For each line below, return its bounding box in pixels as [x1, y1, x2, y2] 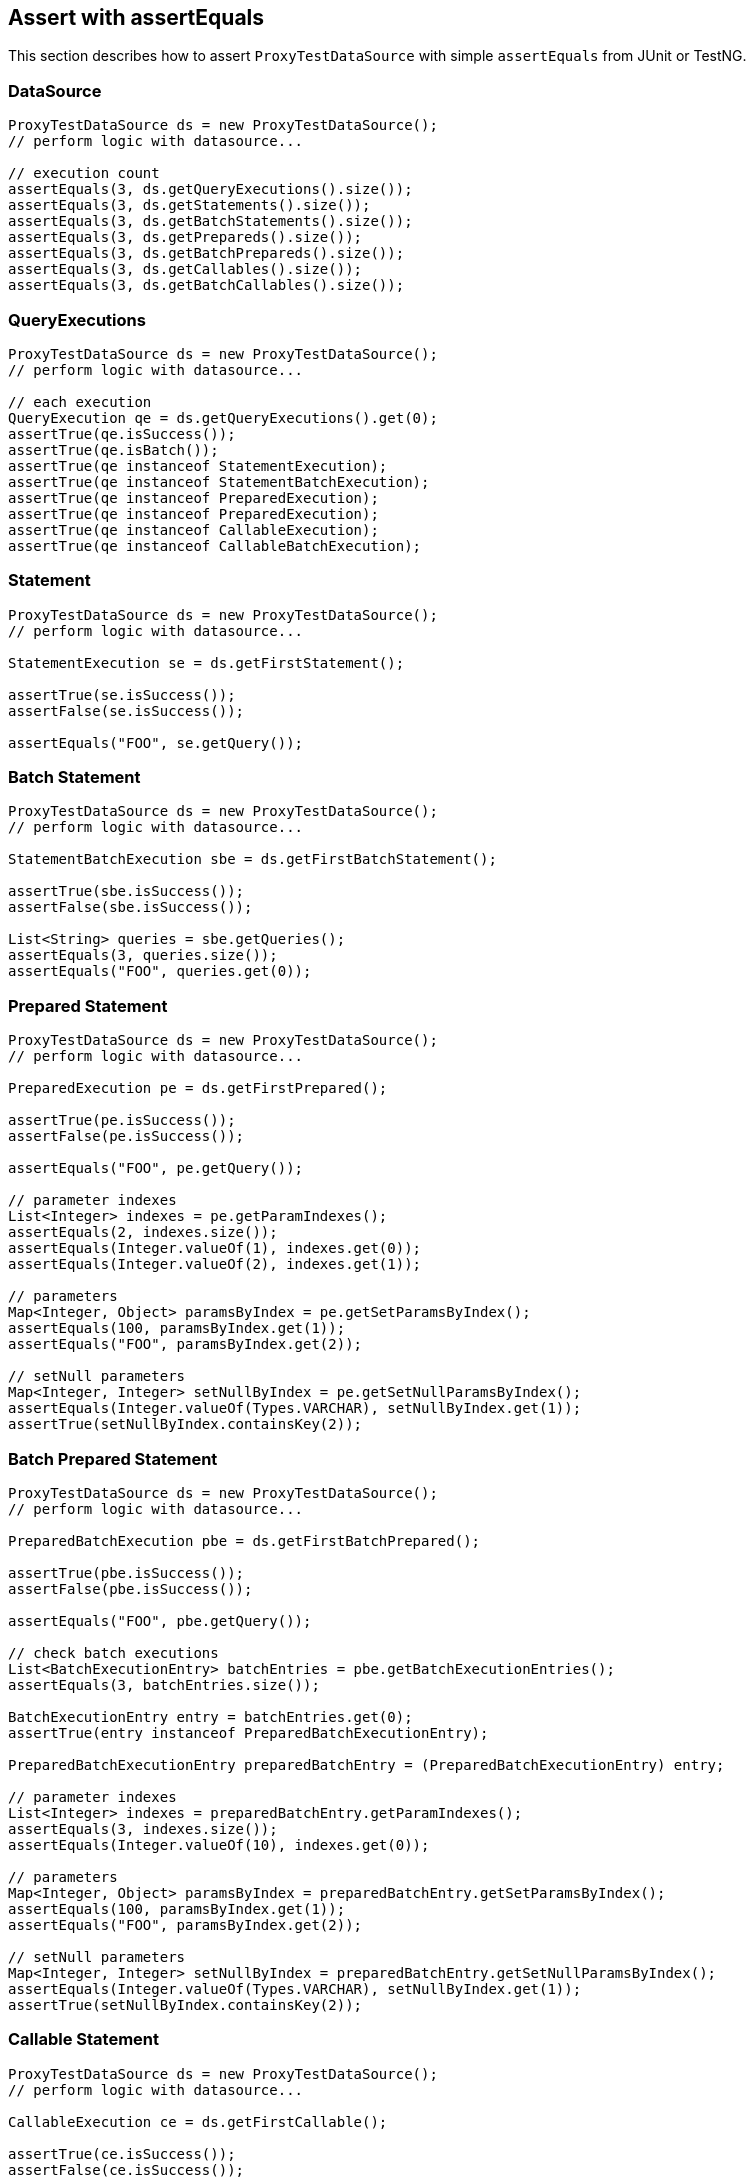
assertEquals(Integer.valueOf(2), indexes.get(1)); [8, 1256, 422, 1273]
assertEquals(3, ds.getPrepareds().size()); [8, 229, 363, 246]
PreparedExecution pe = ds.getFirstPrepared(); [8, 1080, 388, 1097]
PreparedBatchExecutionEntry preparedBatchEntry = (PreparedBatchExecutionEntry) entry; [8, 1756, 725, 1773]
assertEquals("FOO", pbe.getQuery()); [8, 1612, 312, 1629]
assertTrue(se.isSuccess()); [8, 686, 236, 703]
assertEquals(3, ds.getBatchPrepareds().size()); [8, 245, 405, 262]
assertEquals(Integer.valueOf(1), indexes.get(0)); [8, 1240, 422, 1257]
